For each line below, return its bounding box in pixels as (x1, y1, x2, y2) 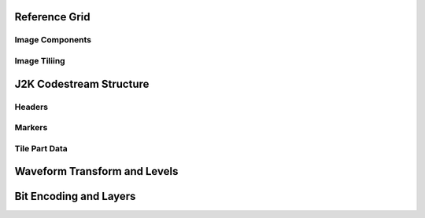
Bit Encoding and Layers (14, 190, 136, 203)
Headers (14, 101, 49, 112)
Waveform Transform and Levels (14, 165, 179, 178)
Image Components (14, 35, 92, 45)
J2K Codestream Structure (14, 77, 150, 90)
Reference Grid (14, 10, 91, 24)
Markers (14, 122, 48, 133)
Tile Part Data (14, 143, 68, 154)
